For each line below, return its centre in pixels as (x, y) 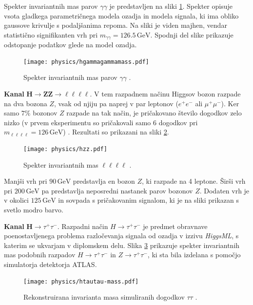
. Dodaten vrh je (224, 190)
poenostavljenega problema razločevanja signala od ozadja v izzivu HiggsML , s (121, 236)
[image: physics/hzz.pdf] (65, 149)
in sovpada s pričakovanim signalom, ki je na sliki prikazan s (149, 200)
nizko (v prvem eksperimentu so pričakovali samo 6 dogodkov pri (101, 122)
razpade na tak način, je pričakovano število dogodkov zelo (154, 113)
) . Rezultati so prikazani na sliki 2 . (116, 132)
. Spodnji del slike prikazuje (192, 34)
